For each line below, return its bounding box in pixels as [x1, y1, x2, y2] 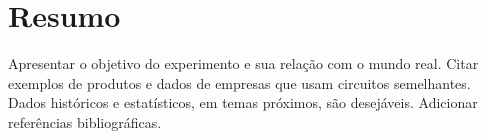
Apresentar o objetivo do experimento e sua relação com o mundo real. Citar [8, 53, 479, 74]
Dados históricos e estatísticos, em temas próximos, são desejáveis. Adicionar [8, 92, 478, 113]
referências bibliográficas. [8, 111, 162, 132]
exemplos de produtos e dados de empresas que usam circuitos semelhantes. [8, 72, 471, 93]
